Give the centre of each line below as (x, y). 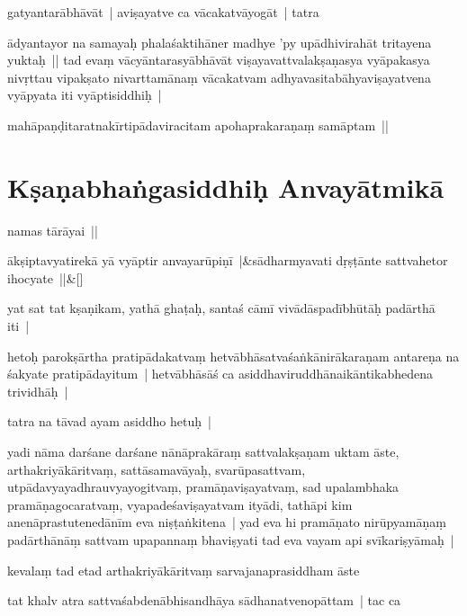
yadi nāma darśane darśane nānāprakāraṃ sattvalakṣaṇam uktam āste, (203, 452)
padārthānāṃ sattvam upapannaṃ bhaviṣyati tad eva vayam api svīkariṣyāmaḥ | (231, 540)
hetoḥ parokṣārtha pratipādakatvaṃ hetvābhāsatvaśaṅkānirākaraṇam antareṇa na (233, 356)
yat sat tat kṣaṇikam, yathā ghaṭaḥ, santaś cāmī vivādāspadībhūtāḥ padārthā (221, 308)
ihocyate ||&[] (45, 277)
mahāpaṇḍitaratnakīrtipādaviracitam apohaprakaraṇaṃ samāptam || (198, 125)
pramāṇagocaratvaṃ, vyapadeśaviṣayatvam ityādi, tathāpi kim (180, 504)
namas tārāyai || (53, 230)
